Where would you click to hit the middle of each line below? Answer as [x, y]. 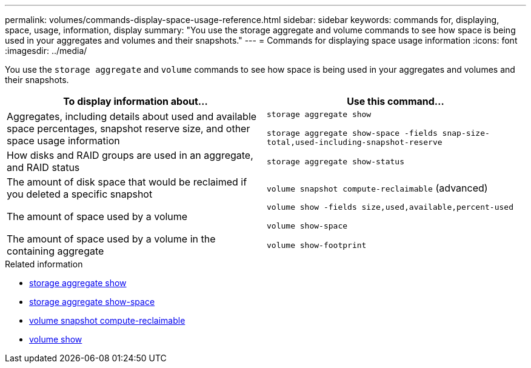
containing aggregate [55, 251]
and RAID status [43, 167]
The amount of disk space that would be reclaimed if [127, 182]
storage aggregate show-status [336, 161]
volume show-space [307, 226]
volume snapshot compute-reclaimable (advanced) [377, 188]
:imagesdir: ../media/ [46, 51]
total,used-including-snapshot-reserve [355, 142]
